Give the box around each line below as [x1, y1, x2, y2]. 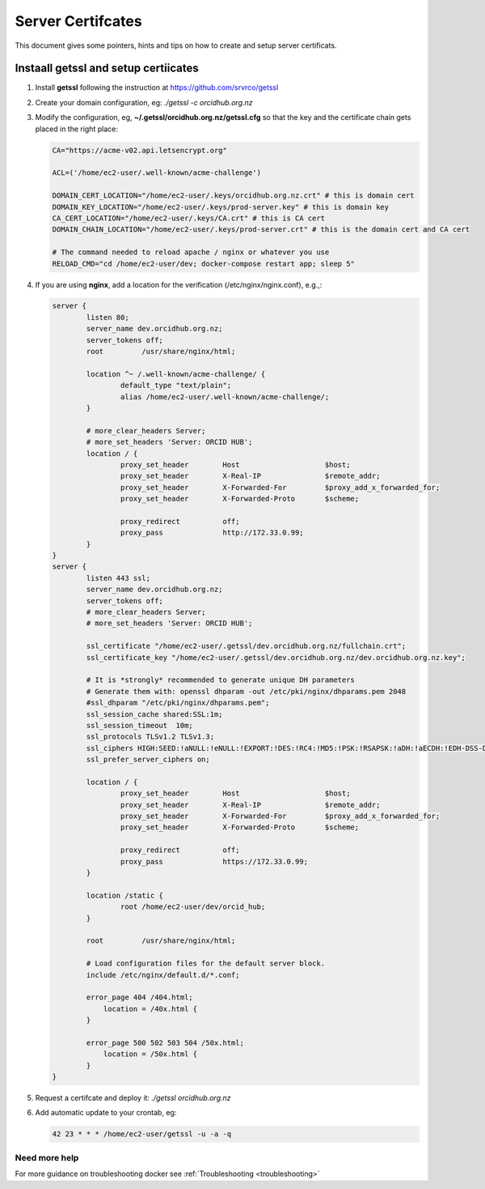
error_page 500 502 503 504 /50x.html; [86, 1038, 244, 1047]
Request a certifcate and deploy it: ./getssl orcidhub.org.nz [35, 1093, 231, 1103]
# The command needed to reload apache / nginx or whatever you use [52, 248, 330, 257]
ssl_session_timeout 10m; [86, 721, 193, 730]
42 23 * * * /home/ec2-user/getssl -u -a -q [52, 1130, 232, 1139]
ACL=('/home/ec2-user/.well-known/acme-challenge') [52, 168, 262, 177]
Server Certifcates [15, 12, 142, 30]
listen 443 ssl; [86, 573, 151, 582]
